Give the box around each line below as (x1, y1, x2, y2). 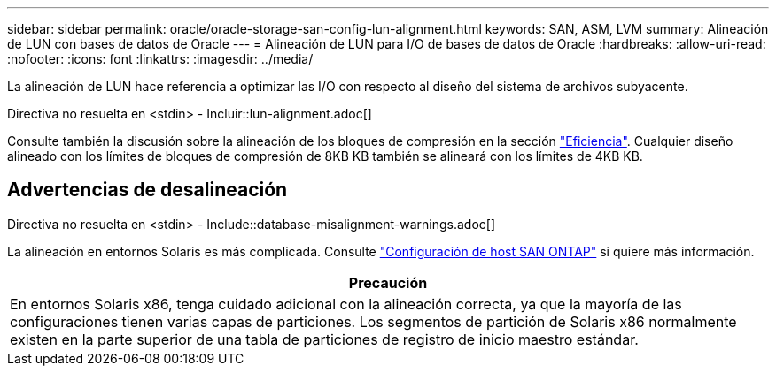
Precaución (348, 273, 428, 292)
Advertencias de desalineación (7, 179, 288, 202)
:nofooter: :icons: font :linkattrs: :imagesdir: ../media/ (7, 51, 314, 66)
